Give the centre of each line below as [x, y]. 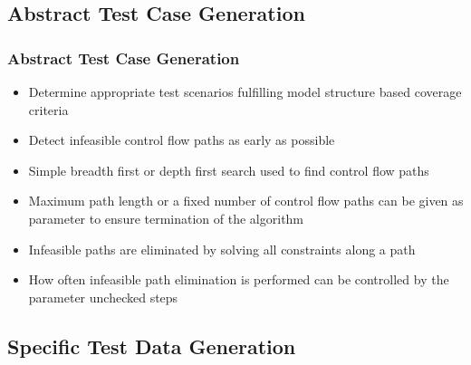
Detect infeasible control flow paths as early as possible [182, 140]
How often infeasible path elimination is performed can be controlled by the [239, 279]
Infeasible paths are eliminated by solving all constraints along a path [222, 249]
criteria [48, 109]
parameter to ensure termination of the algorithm [166, 218]
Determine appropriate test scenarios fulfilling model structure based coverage [245, 91]
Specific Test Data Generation [152, 346]
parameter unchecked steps [103, 297]
